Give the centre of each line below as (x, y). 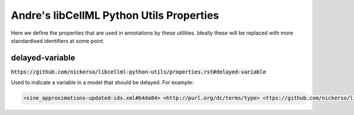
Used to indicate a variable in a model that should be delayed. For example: (102, 83)
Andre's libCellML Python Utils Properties (115, 15)
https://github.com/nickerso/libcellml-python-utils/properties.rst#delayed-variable (139, 72)
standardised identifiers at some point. (58, 40)
